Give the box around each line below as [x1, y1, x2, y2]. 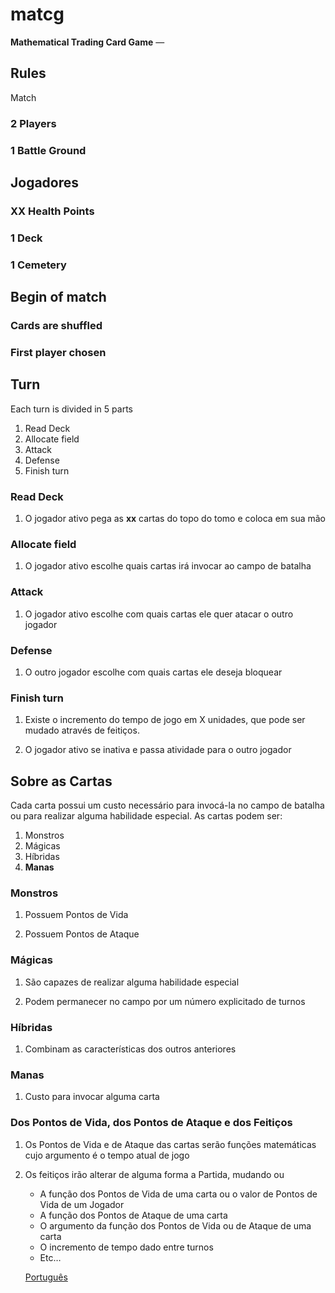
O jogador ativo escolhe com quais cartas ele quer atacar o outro [24, 608, 294, 620]
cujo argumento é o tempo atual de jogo [24, 1149, 190, 1161]
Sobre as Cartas [10, 773, 113, 790]
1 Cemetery [10, 258, 67, 272]
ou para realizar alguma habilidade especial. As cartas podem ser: [10, 810, 283, 822]
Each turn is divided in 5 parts [10, 403, 133, 415]
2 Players [10, 116, 57, 130]
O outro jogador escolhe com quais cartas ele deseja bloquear [24, 666, 283, 678]
